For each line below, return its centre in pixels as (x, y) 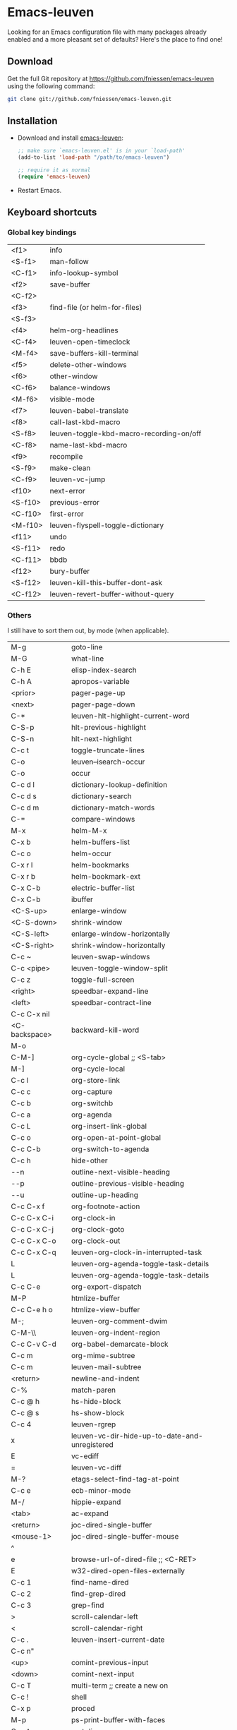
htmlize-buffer (95, 1298)
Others (19, 615)
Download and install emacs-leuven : (71, 138)
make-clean (70, 468)
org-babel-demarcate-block (120, 1344)
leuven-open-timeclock (90, 342)
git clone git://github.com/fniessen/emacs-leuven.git (90, 99)
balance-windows (80, 388)
